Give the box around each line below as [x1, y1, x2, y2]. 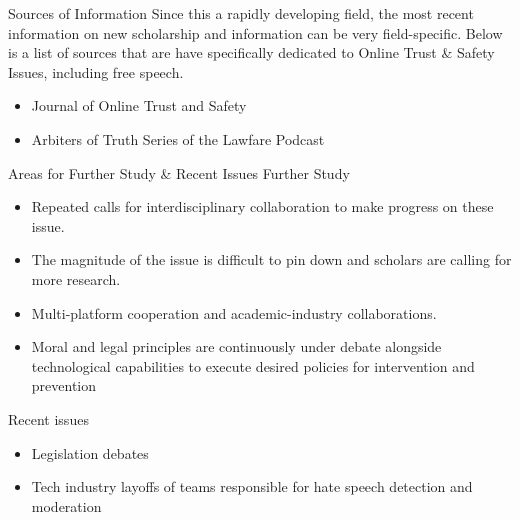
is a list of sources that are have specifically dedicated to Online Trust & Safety [8, 42, 495, 63]
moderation [31, 495, 102, 516]
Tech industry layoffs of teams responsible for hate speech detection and [31, 476, 473, 497]
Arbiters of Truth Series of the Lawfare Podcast [31, 128, 325, 149]
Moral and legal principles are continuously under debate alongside [31, 336, 442, 357]
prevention [31, 375, 97, 396]
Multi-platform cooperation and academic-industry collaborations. [31, 302, 437, 323]
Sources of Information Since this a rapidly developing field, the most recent [8, 3, 474, 23]
